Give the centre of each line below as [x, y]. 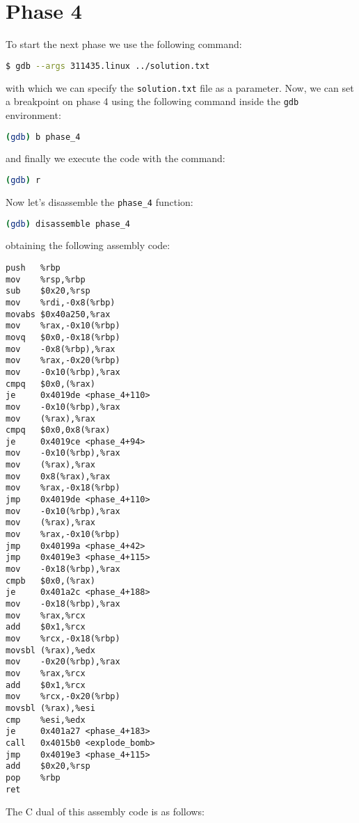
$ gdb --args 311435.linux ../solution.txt [108, 66]
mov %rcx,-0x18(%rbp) [63, 638]
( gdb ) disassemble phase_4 [68, 224]
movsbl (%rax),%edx [50, 650]
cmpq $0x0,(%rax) [50, 384]
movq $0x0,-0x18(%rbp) [63, 337]
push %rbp [33, 267]
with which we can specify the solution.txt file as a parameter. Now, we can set [180, 87]
